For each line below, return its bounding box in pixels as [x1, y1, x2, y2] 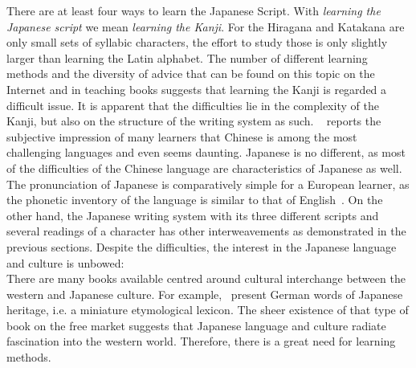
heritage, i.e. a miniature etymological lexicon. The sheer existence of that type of [6, 301, 409, 318]
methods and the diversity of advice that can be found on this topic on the [6, 65, 375, 82]
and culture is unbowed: [6, 254, 124, 271]
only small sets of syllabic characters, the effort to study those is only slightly [6, 34, 388, 51]
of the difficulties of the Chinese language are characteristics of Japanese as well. [6, 159, 402, 176]
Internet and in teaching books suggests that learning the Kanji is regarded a [6, 80, 387, 97]
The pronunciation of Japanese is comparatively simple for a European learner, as [6, 175, 410, 192]
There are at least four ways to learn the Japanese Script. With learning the [6, 2, 381, 18]
